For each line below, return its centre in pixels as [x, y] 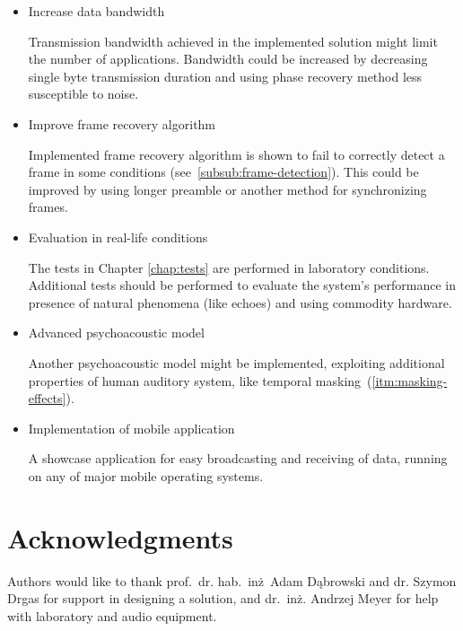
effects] [47, 398]
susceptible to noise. [83, 94]
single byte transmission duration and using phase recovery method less [225, 76]
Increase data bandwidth [96, 11]
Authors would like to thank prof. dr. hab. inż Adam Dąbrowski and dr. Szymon [232, 580]
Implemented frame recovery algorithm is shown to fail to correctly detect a [236, 154]
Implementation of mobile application [131, 428]
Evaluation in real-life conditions [118, 237]
